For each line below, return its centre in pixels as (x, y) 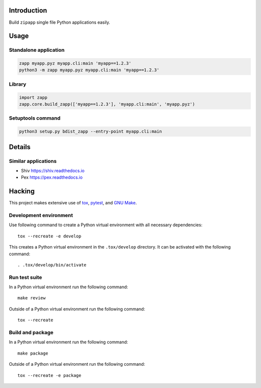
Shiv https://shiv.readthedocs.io (53, 171)
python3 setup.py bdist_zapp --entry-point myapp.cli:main (90, 132)
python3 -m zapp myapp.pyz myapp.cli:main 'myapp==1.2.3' (89, 70)
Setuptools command (35, 118)
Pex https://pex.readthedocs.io (52, 177)
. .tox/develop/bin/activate (52, 265)
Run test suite (25, 277)
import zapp (33, 97)
